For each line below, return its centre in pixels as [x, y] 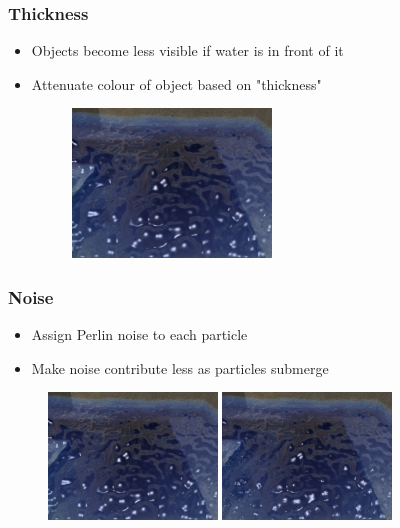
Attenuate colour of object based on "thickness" [176, 83]
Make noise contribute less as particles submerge [180, 367]
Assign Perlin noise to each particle [139, 334]
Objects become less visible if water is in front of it [187, 50]
